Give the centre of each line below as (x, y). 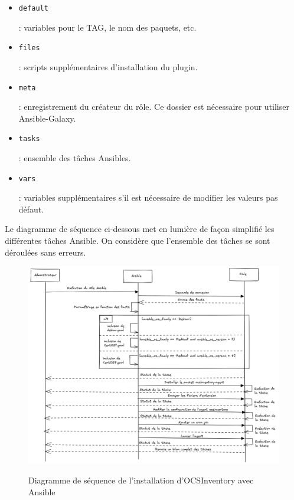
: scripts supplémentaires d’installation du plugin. (108, 66)
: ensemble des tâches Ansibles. (75, 158)
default (33, 8)
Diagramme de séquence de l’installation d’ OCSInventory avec (141, 480)
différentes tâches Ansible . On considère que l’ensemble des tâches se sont (138, 241)
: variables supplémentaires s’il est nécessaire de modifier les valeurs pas (148, 197)
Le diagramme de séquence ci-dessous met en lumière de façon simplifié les (140, 229)
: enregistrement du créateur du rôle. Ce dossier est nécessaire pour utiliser (154, 107)
